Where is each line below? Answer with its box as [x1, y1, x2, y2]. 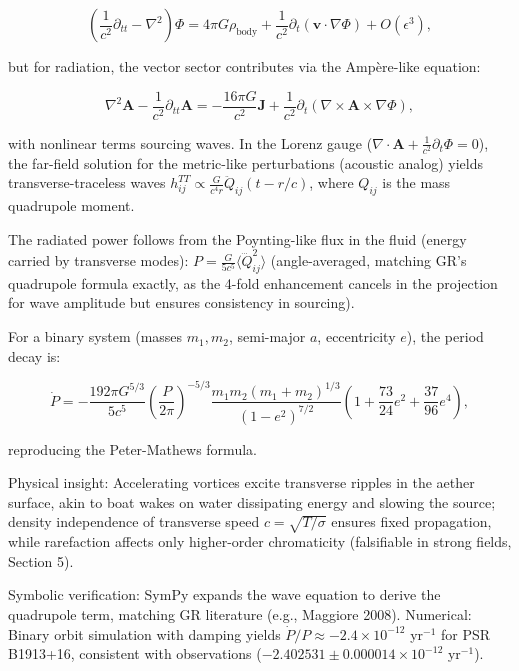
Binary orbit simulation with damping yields [8, 623, 281, 644]
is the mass [382, 172, 451, 193]
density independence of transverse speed [8, 511, 260, 532]
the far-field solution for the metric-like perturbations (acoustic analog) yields [8, 152, 483, 173]
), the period [406, 326, 484, 347]
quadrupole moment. [8, 195, 135, 216]
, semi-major [228, 326, 306, 347]
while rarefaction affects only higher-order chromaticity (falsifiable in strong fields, [8, 531, 512, 552]
